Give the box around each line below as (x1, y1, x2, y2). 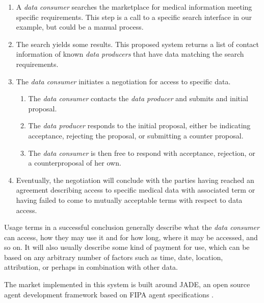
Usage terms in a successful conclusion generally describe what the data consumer (4, 222, 259, 232)
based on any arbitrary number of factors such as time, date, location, (4, 251, 223, 262)
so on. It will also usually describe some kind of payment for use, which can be (4, 242, 250, 252)
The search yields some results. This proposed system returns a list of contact (16, 38, 259, 49)
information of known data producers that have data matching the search (16, 49, 244, 59)
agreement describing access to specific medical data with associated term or (16, 184, 255, 195)
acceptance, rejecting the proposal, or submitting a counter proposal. (28, 130, 244, 141)
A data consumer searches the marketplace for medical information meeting (16, 2, 252, 12)
